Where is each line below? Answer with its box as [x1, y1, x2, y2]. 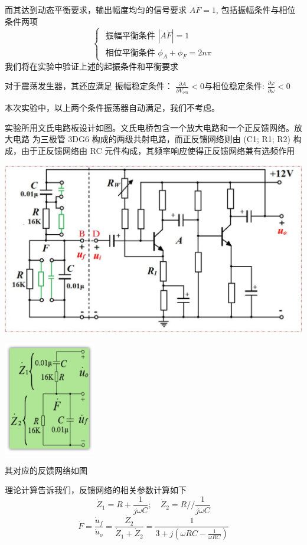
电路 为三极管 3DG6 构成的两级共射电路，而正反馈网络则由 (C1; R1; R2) [12, 133, 291, 145]
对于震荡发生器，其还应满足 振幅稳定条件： [5, 80, 173, 92]
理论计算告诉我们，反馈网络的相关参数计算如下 [5, 484, 187, 496]
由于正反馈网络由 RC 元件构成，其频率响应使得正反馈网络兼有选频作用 [21, 144, 295, 156]
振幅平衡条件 [105, 32, 155, 41]
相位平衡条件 [105, 48, 155, 57]
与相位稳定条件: [204, 80, 264, 92]
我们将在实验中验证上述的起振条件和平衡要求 [5, 60, 178, 72]
